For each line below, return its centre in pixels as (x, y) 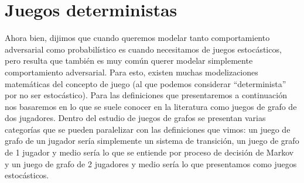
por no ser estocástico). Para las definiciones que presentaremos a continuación (146, 95)
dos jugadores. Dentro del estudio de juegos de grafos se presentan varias (135, 118)
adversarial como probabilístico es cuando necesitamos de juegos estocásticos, (143, 49)
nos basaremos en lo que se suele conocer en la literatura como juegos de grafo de (151, 106)
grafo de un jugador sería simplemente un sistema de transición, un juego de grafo (152, 141)
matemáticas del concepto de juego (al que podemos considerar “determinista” (146, 83)
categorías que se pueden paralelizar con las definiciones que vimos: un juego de (148, 129)
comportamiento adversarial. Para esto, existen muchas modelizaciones (131, 72)
